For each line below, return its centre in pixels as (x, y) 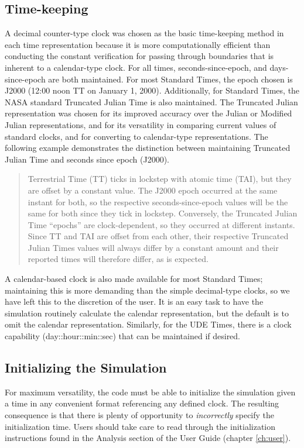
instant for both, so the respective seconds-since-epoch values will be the (158, 201)
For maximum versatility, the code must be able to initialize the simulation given (150, 392)
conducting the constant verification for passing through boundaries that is (139, 56)
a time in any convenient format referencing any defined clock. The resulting (142, 403)
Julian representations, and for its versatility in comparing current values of (141, 124)
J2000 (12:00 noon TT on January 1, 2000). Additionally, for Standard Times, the (152, 90)
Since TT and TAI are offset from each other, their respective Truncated (158, 236)
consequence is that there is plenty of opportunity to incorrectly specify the (140, 415)
